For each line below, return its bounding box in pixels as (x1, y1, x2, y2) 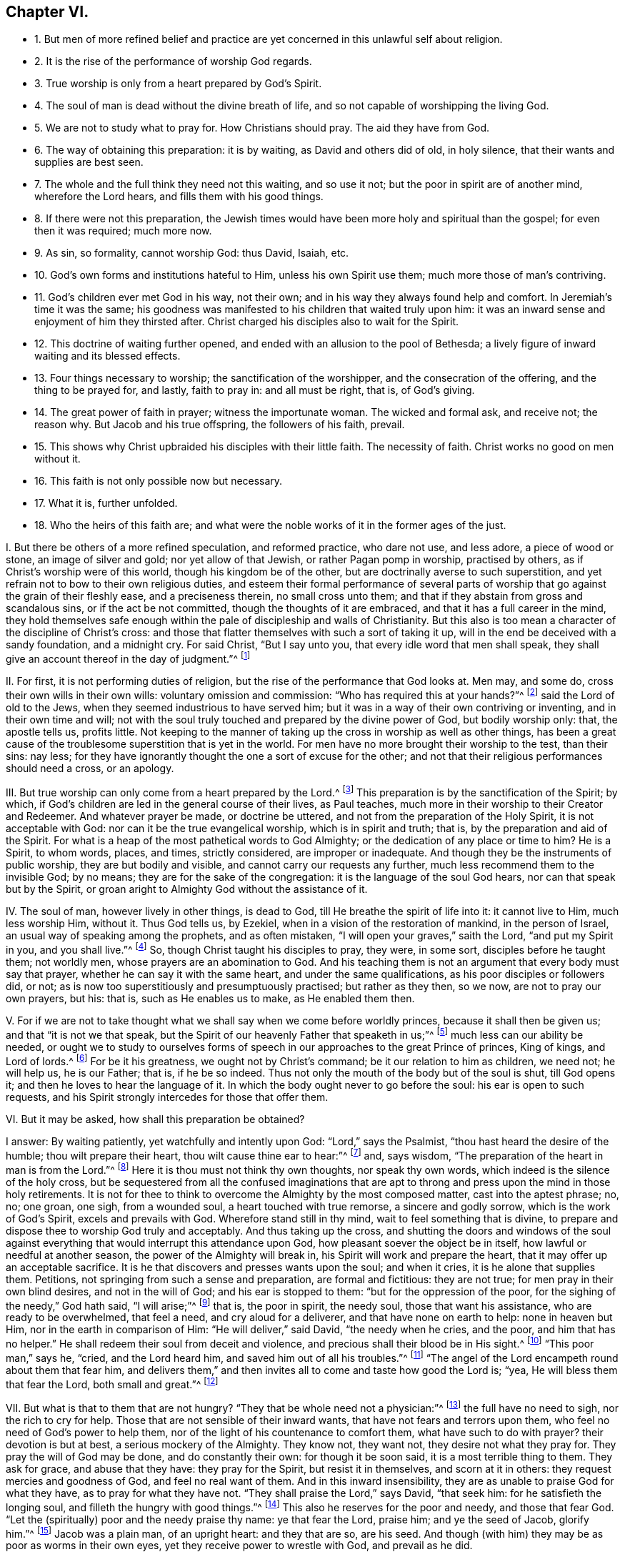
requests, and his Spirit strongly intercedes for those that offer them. (6, 1091, 329, 1104)
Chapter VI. (6, 3, 89, 21)
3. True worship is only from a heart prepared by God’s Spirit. (34, 77, 322, 90)
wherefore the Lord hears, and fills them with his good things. (34, 190, 324, 203)
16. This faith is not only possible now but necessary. (34, 475, 283, 488)
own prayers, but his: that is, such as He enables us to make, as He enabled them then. (6, 992, 415, 1005)
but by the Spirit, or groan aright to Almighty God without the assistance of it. (6, 883, 368, 896)
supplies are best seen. (34, 156, 144, 169)
